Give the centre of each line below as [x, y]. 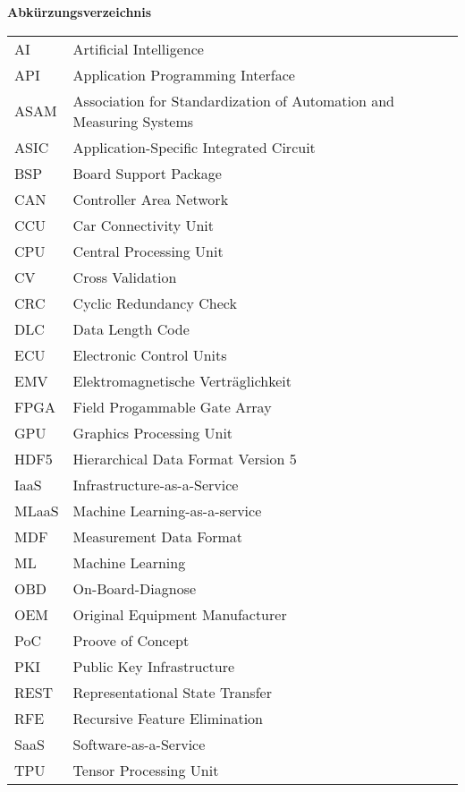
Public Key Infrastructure [154, 666]
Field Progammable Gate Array [172, 406]
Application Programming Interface [184, 74]
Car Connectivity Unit [143, 225]
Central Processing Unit [148, 251]
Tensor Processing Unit [146, 770]
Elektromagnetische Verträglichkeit [182, 380]
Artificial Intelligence [138, 48]
